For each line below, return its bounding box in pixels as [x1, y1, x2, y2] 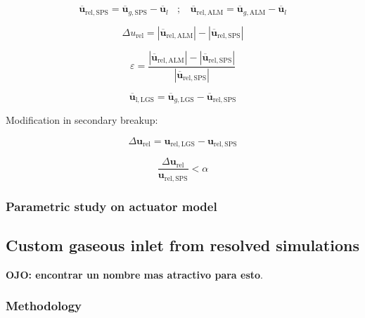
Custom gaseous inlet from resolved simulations [6, 234, 359, 256]
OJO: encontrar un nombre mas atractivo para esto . [6, 267, 264, 281]
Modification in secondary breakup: [6, 113, 158, 127]
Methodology [6, 297, 82, 314]
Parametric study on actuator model [6, 197, 217, 215]
